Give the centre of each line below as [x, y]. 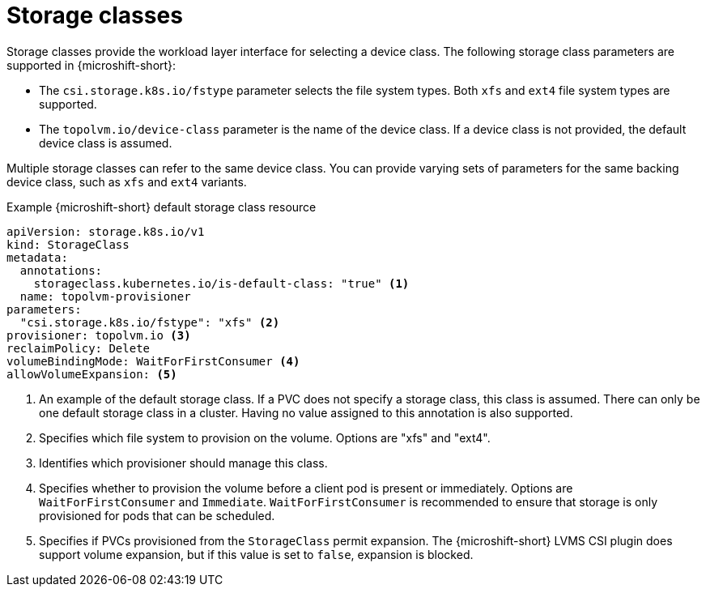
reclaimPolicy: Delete [79, 348]
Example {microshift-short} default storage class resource [162, 207]
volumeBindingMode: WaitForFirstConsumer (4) [153, 361]
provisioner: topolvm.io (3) [99, 335]
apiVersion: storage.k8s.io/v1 [106, 231]
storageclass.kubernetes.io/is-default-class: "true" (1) [221, 283]
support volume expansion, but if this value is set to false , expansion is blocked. [256, 554]
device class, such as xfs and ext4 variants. [127, 181]
